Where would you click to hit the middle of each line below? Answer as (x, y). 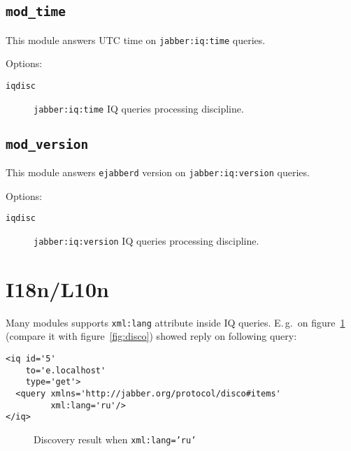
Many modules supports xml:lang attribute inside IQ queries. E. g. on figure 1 (175, 322)
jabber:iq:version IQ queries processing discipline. (146, 241)
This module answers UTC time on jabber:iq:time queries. (136, 40)
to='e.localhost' (66, 370)
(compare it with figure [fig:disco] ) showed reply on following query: (151, 336)
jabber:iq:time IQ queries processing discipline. (139, 108)
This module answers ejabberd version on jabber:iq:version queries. (158, 172)
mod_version (47, 144)
